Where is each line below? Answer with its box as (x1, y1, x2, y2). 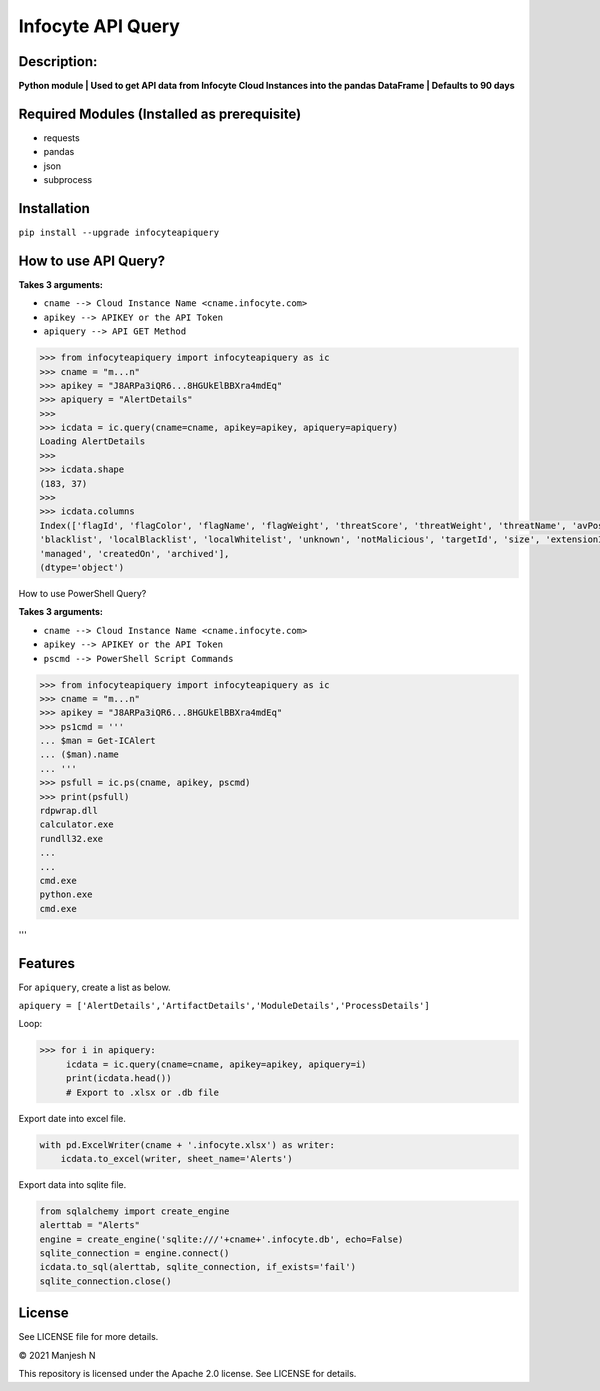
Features (18, 955, 75, 972)
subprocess (43, 174, 93, 186)
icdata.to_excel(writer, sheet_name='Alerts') (60, 1153, 294, 1164)
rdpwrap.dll (39, 805, 99, 817)
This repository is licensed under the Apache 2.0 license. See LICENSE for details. (18, 1368, 357, 1380)
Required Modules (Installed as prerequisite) (18, 105, 302, 122)
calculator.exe (39, 819, 114, 830)
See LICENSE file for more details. (18, 1331, 159, 1343)
